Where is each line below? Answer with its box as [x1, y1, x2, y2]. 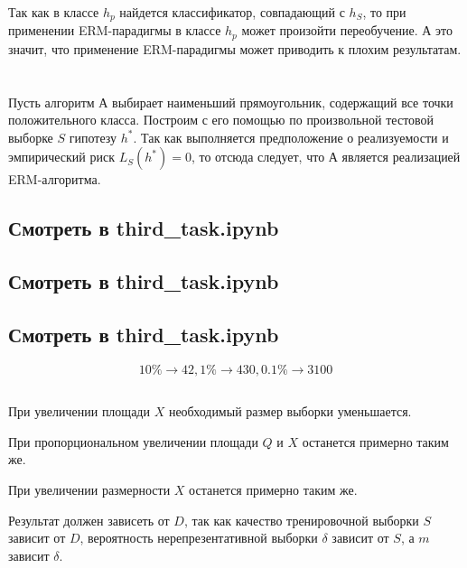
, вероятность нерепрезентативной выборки [79, 528, 318, 547]
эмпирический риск [8, 147, 115, 166]
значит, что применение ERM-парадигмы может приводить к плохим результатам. [8, 39, 462, 58]
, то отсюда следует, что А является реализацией [191, 147, 461, 166]
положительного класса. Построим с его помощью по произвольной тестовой [8, 110, 434, 129]
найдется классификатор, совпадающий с [119, 3, 345, 21]
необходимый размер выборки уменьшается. [168, 402, 412, 421]
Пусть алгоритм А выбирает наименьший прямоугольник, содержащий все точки [8, 92, 453, 111]
